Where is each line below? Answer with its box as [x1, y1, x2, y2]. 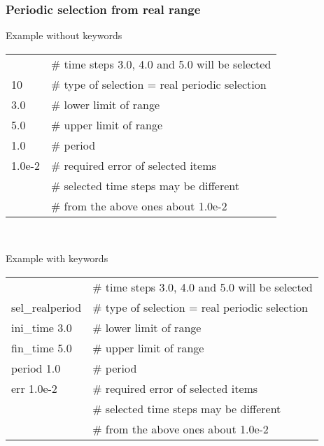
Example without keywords [6, 28, 122, 43]
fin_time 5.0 [11, 340, 72, 356]
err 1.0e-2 [11, 380, 57, 396]
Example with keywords [6, 251, 108, 266]
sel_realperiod [11, 299, 82, 315]
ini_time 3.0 [11, 319, 72, 336]
